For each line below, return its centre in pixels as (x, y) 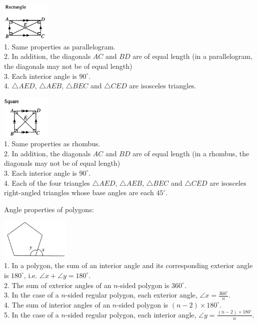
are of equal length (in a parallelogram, (192, 56)
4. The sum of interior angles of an (57, 304)
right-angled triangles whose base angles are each (79, 192)
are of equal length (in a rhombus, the (191, 153)
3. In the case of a (31, 295)
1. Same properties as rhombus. (52, 144)
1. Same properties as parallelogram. (60, 46)
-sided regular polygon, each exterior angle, (131, 295)
